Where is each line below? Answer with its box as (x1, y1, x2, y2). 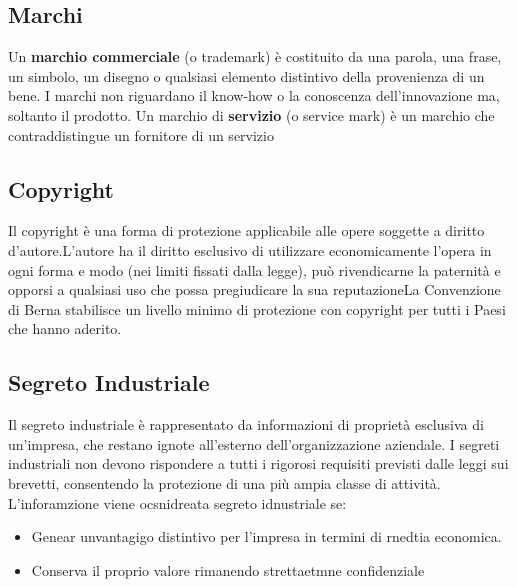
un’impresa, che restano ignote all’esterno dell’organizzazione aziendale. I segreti (8, 433, 500, 454)
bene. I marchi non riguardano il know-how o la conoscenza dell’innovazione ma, (8, 85, 500, 106)
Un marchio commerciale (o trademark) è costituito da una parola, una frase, (8, 46, 502, 67)
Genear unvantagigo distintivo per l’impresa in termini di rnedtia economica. (31, 526, 502, 547)
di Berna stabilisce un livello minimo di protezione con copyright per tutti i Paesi (8, 298, 506, 319)
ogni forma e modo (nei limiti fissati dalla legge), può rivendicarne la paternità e (8, 259, 501, 280)
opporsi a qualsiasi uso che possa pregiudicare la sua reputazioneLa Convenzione (8, 279, 501, 300)
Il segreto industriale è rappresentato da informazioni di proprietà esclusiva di (8, 414, 484, 435)
